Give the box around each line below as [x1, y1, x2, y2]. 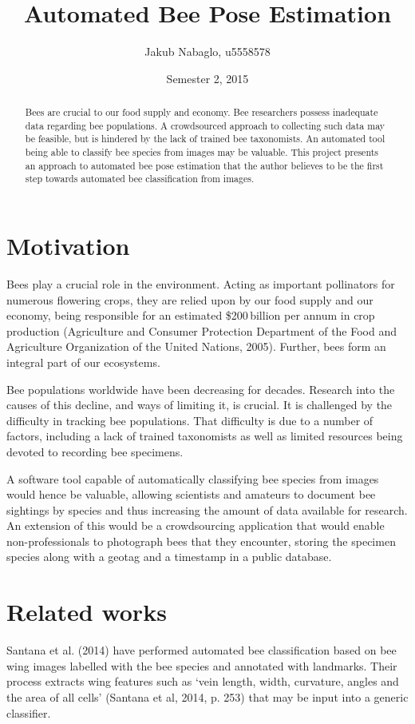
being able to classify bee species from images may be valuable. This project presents [25, 145, 378, 159]
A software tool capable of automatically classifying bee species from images [6, 470, 379, 487]
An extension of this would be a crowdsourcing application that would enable [6, 517, 385, 534]
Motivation [6, 229, 130, 262]
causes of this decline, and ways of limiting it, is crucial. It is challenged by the [6, 396, 393, 413]
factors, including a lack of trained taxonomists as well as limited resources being [6, 428, 403, 444]
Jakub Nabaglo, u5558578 [144, 43, 271, 60]
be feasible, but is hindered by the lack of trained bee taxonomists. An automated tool [25, 132, 385, 145]
